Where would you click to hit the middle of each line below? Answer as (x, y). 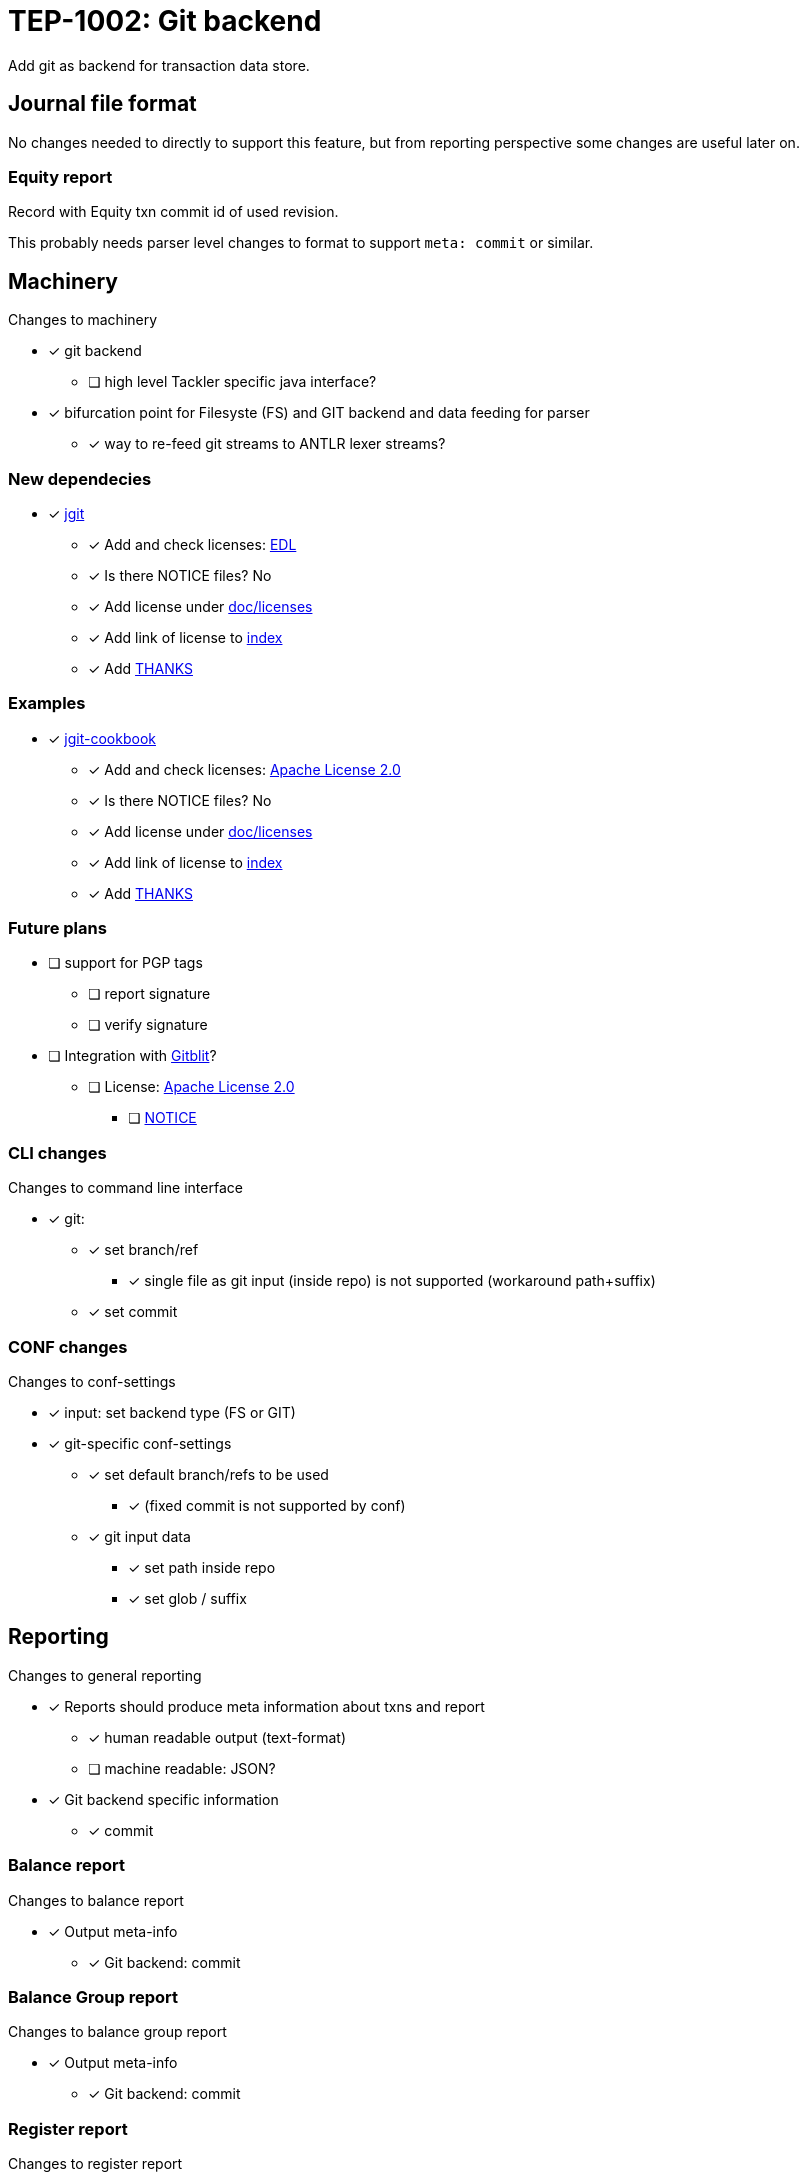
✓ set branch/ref (143, 1250)
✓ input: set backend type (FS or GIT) (172, 1412)
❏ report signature (149, 994)
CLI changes (57, 1152)
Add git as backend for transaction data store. (159, 65)
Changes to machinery (83, 320)
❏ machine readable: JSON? (182, 1768)
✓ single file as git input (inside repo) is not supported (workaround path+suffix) (392, 1281)
